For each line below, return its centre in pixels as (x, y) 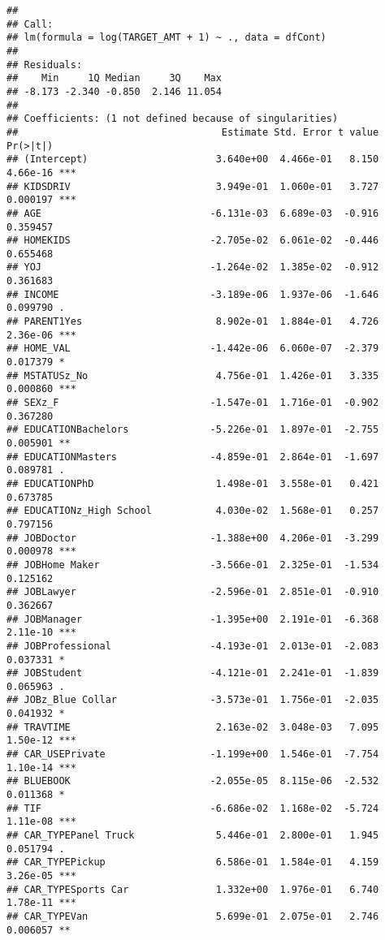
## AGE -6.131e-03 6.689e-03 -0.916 (193, 213)
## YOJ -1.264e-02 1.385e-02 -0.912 (193, 267)
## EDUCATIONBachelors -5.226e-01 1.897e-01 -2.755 (193, 430)
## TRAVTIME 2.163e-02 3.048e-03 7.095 (193, 727)
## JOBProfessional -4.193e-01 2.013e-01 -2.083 (193, 646)
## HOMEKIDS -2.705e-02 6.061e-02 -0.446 (193, 241)
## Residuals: (45, 65)
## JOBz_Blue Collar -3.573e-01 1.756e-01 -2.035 (193, 700)
